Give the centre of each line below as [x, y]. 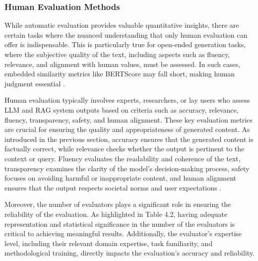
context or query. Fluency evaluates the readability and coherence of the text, [123, 158]
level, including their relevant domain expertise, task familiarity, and [109, 243]
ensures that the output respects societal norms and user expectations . [113, 187]
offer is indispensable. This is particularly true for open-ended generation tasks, [125, 44]
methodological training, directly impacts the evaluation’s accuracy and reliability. [129, 253]
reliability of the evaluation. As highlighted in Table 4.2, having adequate [116, 214]
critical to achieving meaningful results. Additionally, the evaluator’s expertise [123, 233]
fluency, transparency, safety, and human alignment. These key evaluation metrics [129, 119]
